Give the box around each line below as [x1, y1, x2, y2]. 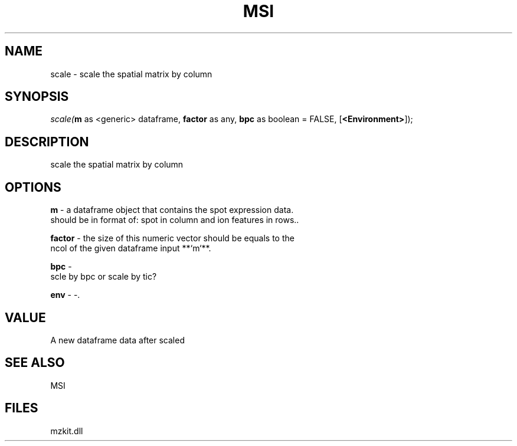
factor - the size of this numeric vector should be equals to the [50, 233, 295, 244]
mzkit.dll [50, 425, 83, 436]
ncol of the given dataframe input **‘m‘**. [50, 243, 211, 254]
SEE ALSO [5, 355, 65, 370]
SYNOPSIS [5, 89, 69, 104]
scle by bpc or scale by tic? [50, 271, 157, 282]
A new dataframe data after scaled [50, 335, 185, 345]
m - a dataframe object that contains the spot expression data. [50, 205, 294, 215]
